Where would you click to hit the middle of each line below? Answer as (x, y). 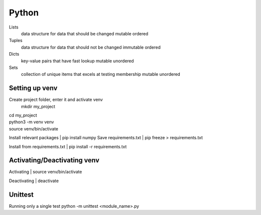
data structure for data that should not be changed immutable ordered (91, 47)
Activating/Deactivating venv (54, 160)
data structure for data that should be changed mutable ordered (85, 33)
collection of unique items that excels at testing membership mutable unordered (101, 74)
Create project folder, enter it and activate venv (56, 100)
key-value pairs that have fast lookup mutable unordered (77, 61)
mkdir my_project (38, 106)
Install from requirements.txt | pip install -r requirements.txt (68, 146)
